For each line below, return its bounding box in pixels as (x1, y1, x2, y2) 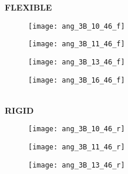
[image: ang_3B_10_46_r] (28, 125, 125, 134)
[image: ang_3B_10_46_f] (28, 22, 125, 30)
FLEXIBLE (5, 1, 52, 13)
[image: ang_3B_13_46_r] (28, 161, 125, 169)
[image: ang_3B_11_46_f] (28, 40, 125, 49)
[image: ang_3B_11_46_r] (28, 143, 125, 152)
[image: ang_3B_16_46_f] (28, 76, 125, 84)
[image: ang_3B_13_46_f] (28, 57, 125, 66)
